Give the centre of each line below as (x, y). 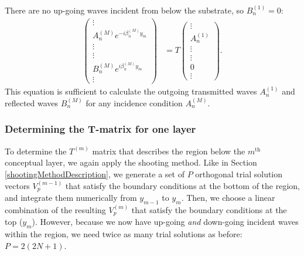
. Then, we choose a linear (228, 197)
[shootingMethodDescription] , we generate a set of (95, 174)
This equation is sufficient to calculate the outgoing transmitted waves (131, 91)
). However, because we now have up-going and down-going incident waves (165, 222)
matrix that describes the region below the (169, 151)
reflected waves (32, 102)
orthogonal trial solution (239, 174)
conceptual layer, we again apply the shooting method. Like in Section (131, 162)
